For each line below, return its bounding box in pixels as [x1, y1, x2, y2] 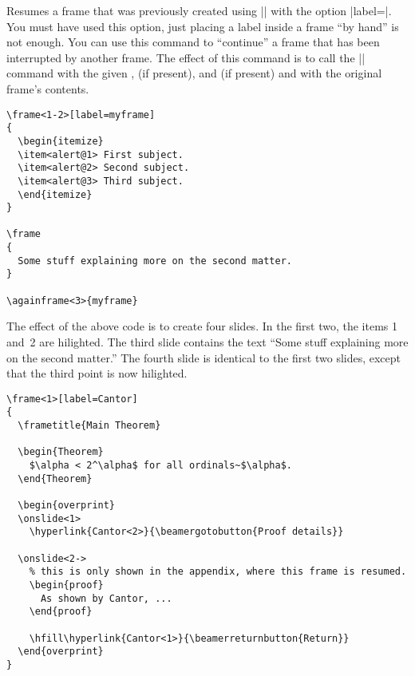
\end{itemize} [18, 188, 93, 200]
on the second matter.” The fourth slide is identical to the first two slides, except [6, 349, 401, 366]
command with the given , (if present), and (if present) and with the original [6, 65, 382, 81]
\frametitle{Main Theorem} [18, 420, 161, 432]
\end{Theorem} [18, 472, 93, 484]
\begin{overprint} [18, 500, 116, 512]
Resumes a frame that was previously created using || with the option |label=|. [6, 2, 392, 18]
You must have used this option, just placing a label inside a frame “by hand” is [6, 18, 399, 34]
